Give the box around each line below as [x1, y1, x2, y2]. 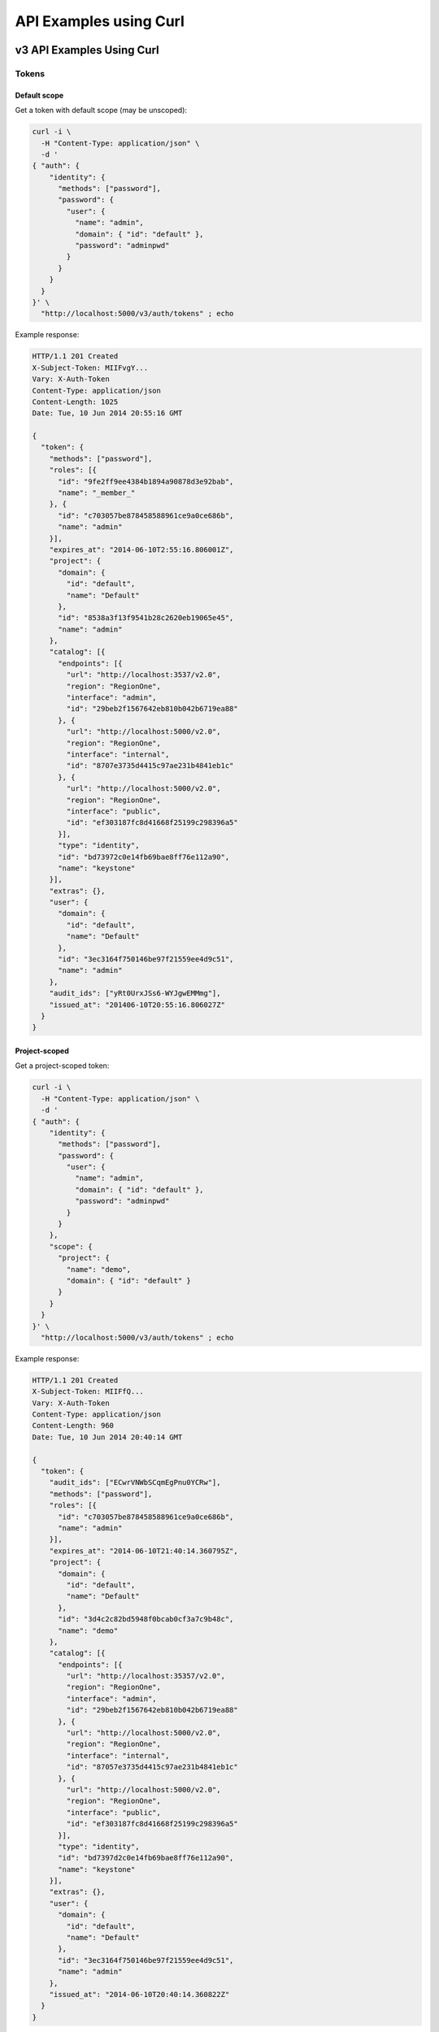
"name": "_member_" [58, 488, 136, 497]
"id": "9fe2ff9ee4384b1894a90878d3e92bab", [58, 476, 234, 486]
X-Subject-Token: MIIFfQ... [32, 1387, 144, 1396]
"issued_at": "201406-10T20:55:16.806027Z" [49, 1000, 225, 1009]
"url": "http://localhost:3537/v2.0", [66, 671, 221, 680]
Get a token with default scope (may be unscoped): [15, 106, 187, 115]
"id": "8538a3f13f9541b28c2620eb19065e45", [58, 614, 234, 623]
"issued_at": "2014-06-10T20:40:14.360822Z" [49, 1990, 230, 1999]
